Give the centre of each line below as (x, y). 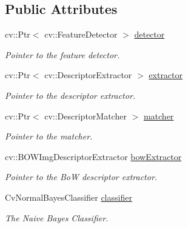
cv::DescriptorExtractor (88, 75)
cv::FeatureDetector (81, 34)
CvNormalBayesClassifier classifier (69, 197)
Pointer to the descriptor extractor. (70, 95)
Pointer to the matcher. (49, 136)
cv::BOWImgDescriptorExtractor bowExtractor (93, 156)
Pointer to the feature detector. (62, 54)
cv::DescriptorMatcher (86, 116)
